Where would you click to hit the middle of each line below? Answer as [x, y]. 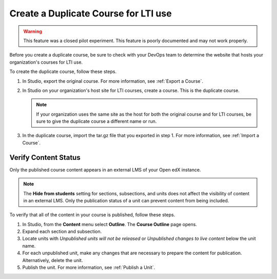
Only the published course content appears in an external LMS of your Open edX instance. [105, 170]
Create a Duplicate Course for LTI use [91, 13]
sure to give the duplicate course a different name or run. [96, 121]
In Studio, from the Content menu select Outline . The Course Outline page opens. [110, 224]
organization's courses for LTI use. [46, 62]
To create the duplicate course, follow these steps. [63, 71]
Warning [33, 31]
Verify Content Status [45, 157]
